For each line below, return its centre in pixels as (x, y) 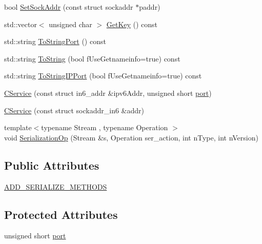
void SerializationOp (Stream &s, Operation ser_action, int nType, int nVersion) (131, 137)
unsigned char (70, 24)
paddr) (150, 7)
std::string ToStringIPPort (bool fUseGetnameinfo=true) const (103, 76)
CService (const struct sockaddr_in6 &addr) (74, 110)
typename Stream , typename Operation (105, 127)
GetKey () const (132, 24)
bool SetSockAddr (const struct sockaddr (69, 7)
